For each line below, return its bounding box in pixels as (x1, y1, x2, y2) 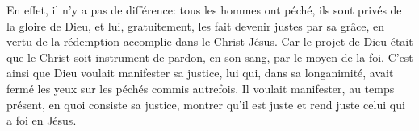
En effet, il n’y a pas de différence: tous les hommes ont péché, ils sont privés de (6, 2, 402, 18)
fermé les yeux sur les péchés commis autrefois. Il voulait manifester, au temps (6, 80, 395, 96)
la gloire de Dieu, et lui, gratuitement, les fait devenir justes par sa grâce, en (6, 17, 385, 34)
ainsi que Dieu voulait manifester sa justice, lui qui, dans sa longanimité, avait (6, 64, 394, 81)
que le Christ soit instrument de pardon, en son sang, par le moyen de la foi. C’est (6, 48, 413, 65)
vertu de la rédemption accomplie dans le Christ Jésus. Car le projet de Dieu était (6, 33, 413, 50)
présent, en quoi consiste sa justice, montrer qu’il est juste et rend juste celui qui (6, 96, 405, 113)
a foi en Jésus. (6, 112, 77, 129)
